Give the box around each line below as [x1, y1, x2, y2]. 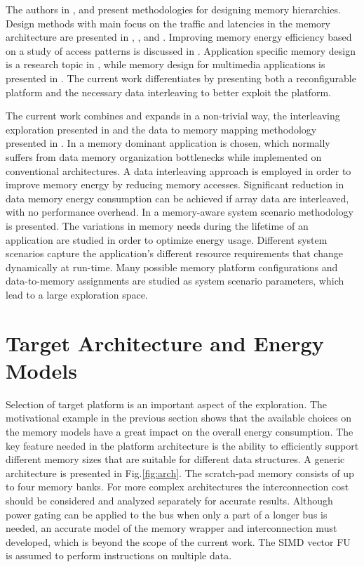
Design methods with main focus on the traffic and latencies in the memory [6, 15, 330, 30]
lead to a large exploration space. [6, 287, 148, 301]
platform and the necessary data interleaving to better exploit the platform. [6, 84, 331, 99]
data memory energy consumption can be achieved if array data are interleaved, [6, 190, 349, 205]
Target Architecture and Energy [6, 328, 324, 357]
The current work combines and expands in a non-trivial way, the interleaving [6, 108, 340, 123]
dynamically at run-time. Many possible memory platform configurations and [6, 259, 338, 274]
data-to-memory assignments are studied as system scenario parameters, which [6, 273, 344, 288]
